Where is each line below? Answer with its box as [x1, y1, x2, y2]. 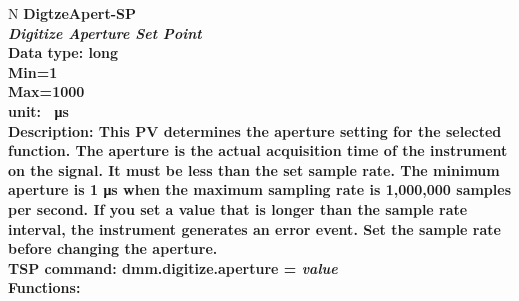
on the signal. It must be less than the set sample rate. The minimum [8, 159, 500, 180]
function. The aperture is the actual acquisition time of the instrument [8, 140, 508, 161]
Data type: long [8, 42, 119, 63]
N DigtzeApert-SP [8, 3, 136, 23]
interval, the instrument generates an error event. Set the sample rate [8, 218, 501, 239]
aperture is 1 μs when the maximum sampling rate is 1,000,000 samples [8, 179, 512, 200]
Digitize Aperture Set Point [8, 22, 202, 43]
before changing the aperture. [8, 238, 218, 259]
